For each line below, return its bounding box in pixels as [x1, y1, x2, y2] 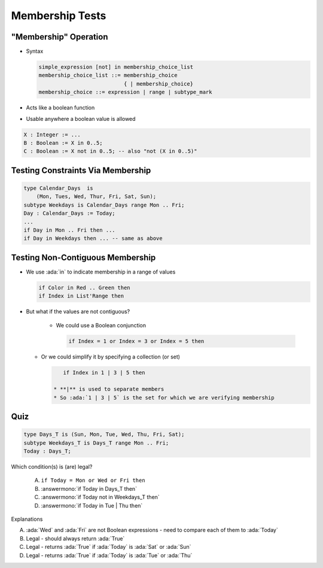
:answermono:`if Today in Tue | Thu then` [41, 502, 143, 509]
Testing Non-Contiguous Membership [11, 252, 156, 263]
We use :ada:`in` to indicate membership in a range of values [26, 268, 176, 275]
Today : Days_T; [23, 448, 72, 455]
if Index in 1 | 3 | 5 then [63, 369, 146, 376]
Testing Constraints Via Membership [11, 165, 151, 175]
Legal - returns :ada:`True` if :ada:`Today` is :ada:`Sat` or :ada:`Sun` [26, 543, 191, 551]
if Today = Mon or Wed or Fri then [41, 477, 146, 484]
